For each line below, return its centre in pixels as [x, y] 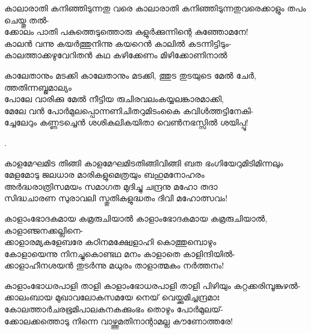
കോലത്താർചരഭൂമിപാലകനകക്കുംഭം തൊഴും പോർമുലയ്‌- [114, 309]
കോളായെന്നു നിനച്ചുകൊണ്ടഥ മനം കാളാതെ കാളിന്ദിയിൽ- [120, 253]
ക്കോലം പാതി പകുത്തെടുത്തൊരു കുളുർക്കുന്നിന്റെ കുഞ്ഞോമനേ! [126, 32]
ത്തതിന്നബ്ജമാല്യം [38, 87]
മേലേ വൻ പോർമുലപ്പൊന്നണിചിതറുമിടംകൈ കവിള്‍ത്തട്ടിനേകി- [129, 110]
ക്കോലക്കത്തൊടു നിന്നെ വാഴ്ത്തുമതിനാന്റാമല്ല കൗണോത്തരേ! [119, 320]
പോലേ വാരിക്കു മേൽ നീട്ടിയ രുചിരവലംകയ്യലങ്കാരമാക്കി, [114, 99]
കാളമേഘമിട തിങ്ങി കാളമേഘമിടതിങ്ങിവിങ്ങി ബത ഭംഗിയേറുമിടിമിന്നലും [144, 162]
